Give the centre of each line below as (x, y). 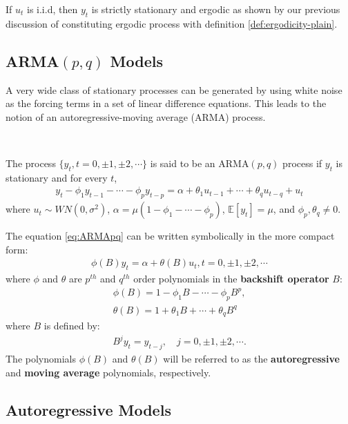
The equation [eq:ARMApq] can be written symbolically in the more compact (170, 236)
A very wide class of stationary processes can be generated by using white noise (174, 89)
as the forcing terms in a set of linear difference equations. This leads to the (166, 103)
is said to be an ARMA (200, 163)
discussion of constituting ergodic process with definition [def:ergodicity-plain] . (172, 23)
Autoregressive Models (88, 409)
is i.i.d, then (52, 9)
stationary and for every (57, 177)
